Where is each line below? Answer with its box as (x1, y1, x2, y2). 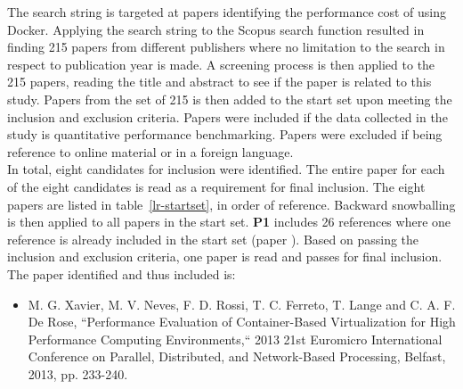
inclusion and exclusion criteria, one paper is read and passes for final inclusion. (7, 247, 443, 266)
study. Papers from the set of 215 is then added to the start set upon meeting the (7, 89, 452, 108)
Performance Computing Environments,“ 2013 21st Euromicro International (28, 329, 443, 348)
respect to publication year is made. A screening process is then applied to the (7, 54, 435, 73)
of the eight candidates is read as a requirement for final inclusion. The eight (7, 177, 426, 195)
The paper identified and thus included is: (7, 264, 236, 283)
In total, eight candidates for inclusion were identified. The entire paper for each (7, 160, 445, 178)
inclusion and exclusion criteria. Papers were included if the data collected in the (7, 107, 448, 126)
